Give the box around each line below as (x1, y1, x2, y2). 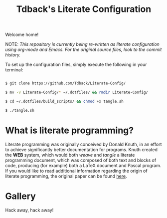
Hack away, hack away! (5, 207, 54, 213)
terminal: (5, 67, 23, 73)
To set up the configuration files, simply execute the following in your (5, 61, 147, 68)
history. (5, 52, 21, 58)
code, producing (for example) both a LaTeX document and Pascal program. (5, 162, 162, 168)
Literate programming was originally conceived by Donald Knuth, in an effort (5, 141, 162, 147)
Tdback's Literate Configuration (16, 3, 152, 15)
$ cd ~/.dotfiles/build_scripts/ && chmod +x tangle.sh (5, 99, 124, 104)
